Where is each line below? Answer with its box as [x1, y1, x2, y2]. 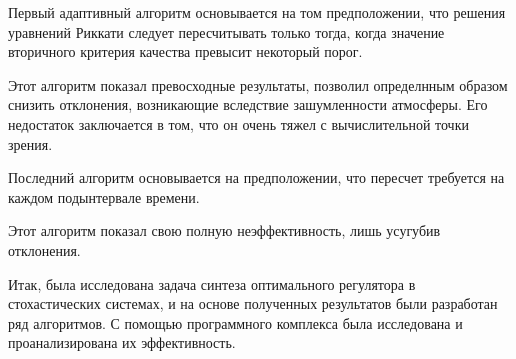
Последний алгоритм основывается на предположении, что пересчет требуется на [8, 167, 505, 188]
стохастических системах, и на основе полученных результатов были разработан [8, 293, 498, 314]
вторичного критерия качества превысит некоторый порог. [8, 41, 363, 62]
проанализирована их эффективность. [8, 332, 236, 353]
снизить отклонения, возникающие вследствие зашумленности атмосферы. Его [8, 94, 488, 115]
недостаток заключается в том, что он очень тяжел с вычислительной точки [8, 113, 469, 134]
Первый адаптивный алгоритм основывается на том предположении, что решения [8, 2, 506, 22]
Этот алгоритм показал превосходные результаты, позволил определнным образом [8, 74, 508, 95]
